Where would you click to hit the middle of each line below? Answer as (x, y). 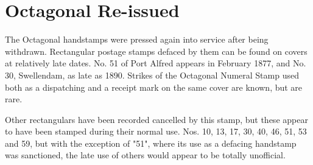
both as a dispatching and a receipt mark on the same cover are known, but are (154, 87)
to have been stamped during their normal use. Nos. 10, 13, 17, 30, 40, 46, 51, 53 (156, 131)
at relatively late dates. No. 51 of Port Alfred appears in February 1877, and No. (156, 63)
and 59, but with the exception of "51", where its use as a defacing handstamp (151, 143)
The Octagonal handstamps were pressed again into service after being (137, 39)
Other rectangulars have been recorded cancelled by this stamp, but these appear (156, 119)
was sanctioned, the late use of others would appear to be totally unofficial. (145, 155)
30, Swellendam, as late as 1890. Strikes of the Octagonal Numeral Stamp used (152, 75)
